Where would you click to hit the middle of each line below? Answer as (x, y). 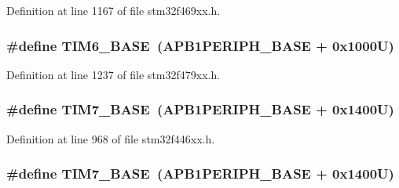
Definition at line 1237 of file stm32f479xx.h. (113, 74)
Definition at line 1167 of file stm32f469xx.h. (113, 10)
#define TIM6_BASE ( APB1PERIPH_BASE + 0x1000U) (200, 45)
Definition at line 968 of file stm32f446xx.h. (111, 138)
